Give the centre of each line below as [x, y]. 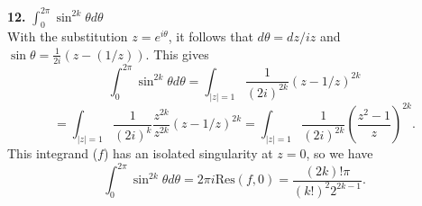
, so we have [339, 152]
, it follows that [211, 36]
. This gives [177, 54]
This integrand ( [53, 152]
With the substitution [68, 36]
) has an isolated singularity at [188, 152]
